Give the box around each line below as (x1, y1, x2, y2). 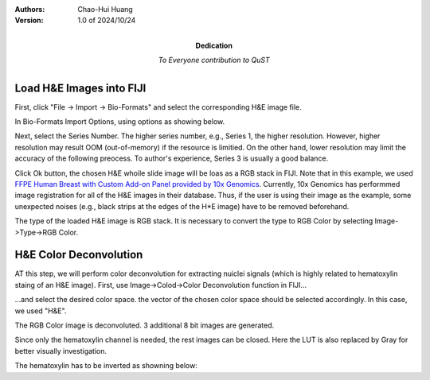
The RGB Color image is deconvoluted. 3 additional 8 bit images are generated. (14, 320, 275, 330)
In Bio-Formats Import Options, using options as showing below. (14, 117, 225, 126)
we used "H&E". (14, 306, 67, 316)
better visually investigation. (14, 346, 107, 355)
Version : (14, 16, 44, 25)
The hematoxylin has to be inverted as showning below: (14, 361, 198, 370)
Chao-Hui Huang (77, 5, 133, 14)
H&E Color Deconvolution (14, 248, 143, 262)
